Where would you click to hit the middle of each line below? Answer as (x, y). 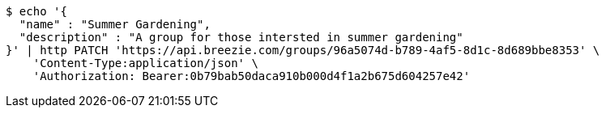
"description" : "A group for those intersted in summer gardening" (241, 37)
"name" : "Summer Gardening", (115, 24)
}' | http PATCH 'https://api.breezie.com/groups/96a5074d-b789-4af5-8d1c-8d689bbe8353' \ (303, 50)
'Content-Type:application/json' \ (145, 63)
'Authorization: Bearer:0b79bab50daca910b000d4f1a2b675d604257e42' (252, 76)
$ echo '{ (36, 11)
